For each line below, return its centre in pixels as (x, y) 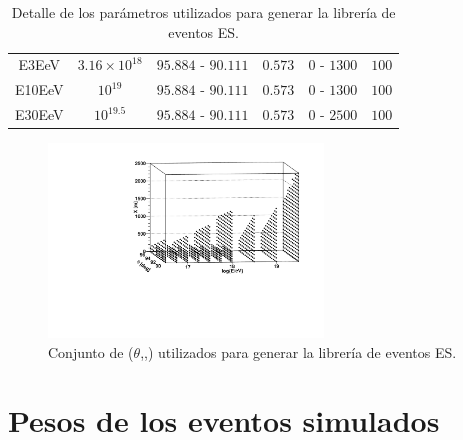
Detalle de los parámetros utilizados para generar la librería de (203, 12)
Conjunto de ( (91, 351)
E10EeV (39, 89)
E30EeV (39, 114)
